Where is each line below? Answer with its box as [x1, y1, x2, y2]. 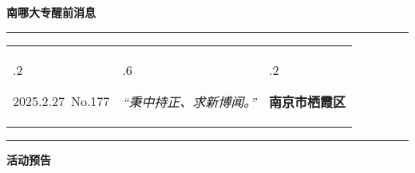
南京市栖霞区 [269, 92, 346, 111]
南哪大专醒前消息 [6, 4, 96, 20]
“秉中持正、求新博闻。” [122, 92, 257, 111]
